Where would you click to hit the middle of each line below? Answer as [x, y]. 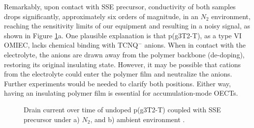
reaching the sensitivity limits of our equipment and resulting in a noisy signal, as [127, 26]
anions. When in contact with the [195, 45]
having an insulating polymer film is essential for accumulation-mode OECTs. [121, 93]
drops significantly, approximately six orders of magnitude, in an [101, 16]
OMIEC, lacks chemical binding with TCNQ [71, 45]
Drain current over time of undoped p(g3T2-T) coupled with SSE [122, 109]
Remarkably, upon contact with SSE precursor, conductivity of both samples [120, 6]
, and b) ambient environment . [138, 119]
